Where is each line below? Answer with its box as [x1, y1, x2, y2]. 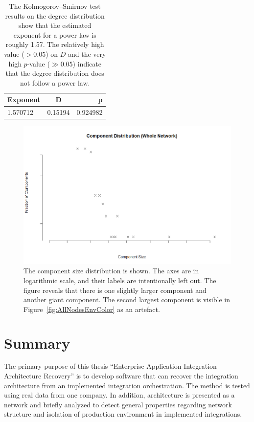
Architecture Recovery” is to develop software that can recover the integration [4, 371, 238, 381]
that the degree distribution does [5, 68, 104, 78]
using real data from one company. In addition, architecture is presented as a [4, 390, 235, 400]
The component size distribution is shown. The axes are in [23, 266, 199, 276]
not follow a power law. [20, 77, 90, 88]
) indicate [72, 58, 101, 68]
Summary [4, 333, 70, 353]
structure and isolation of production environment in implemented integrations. [4, 409, 242, 419]
